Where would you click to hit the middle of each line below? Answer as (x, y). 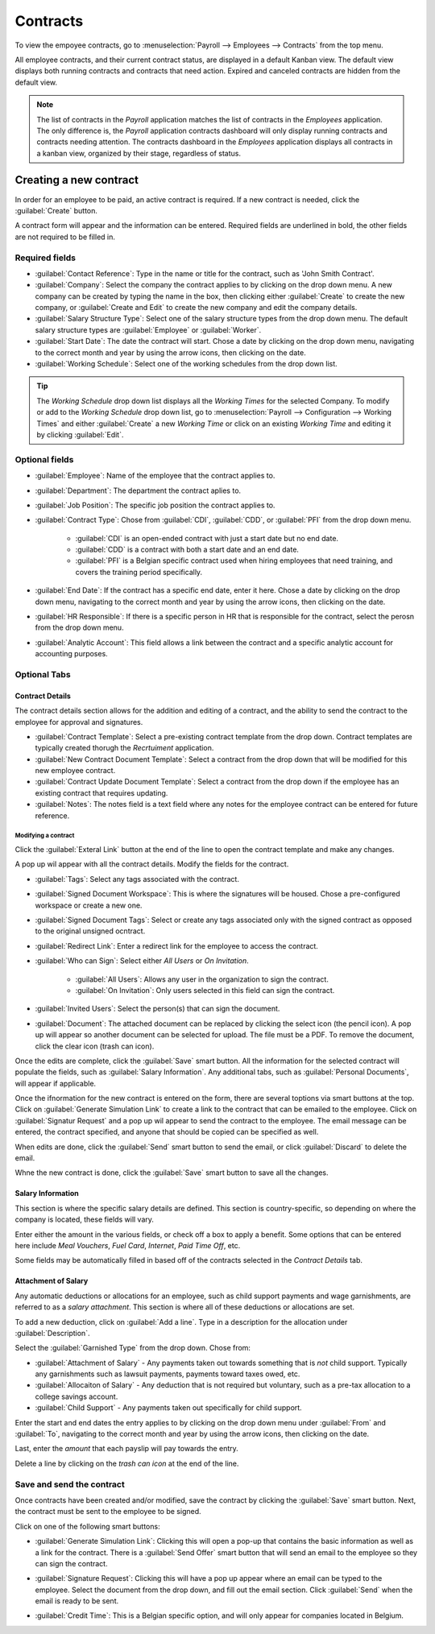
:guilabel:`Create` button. (56, 210)
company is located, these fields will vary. (85, 1219)
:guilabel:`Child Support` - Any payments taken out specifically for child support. (168, 1408)
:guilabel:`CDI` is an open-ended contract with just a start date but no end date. (207, 538)
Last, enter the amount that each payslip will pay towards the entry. (127, 1449)
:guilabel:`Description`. (52, 1333)
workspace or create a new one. (89, 905)
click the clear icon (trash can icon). (95, 1046)
